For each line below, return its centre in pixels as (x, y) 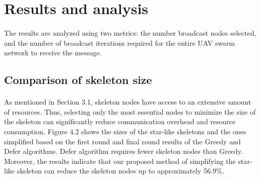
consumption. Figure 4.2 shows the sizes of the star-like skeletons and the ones (125, 131)
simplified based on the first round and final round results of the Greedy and (122, 141)
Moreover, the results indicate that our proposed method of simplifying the (120, 161)
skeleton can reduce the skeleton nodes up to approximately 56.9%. (120, 171)
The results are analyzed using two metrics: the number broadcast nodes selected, (130, 32)
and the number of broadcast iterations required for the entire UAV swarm (120, 42)
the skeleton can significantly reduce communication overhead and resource (120, 121)
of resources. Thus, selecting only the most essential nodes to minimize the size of (130, 111)
